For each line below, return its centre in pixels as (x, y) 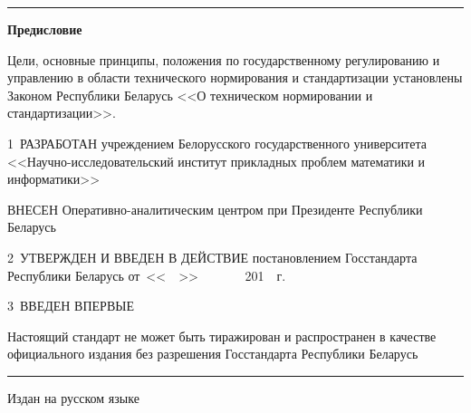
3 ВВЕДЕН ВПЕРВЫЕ (71, 306)
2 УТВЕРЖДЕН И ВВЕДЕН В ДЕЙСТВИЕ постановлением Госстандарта (212, 257)
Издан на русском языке (73, 397)
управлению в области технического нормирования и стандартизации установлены (235, 77)
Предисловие (45, 29)
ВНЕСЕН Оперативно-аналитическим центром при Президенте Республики (215, 209)
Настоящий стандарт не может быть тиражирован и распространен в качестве (222, 336)
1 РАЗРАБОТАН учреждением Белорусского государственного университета (217, 143)
